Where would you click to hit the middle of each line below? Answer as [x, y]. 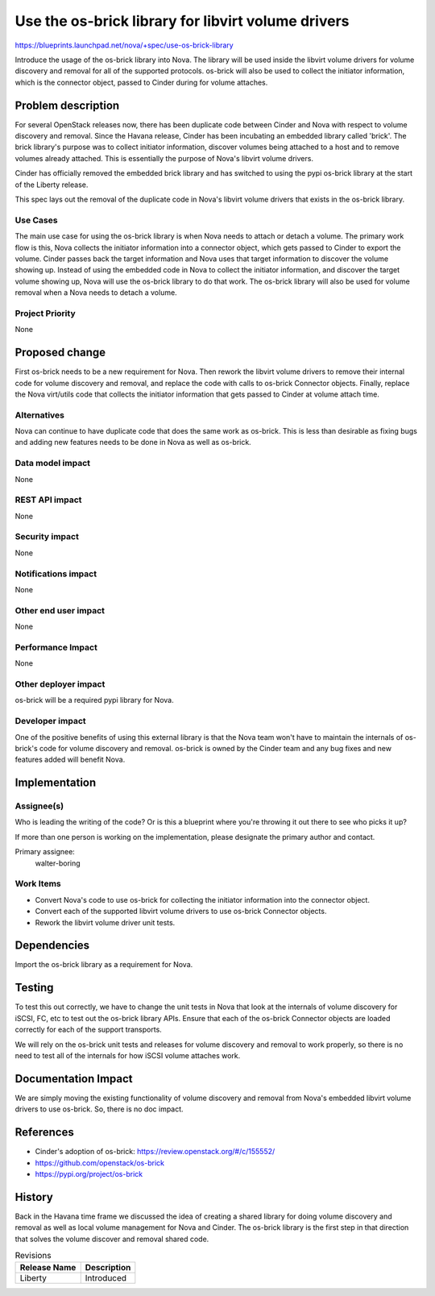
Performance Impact [56, 647]
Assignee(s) [39, 806]
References [44, 1132]
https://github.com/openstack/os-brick [100, 1163]
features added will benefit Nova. [70, 760]
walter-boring [58, 863]
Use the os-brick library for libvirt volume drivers [182, 21]
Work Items [38, 884]
